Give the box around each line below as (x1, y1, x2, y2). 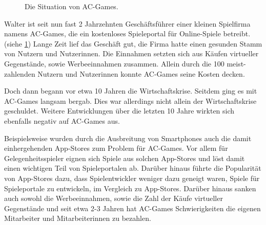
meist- (227, 58, 246, 69)
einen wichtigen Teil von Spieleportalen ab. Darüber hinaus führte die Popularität (4, 163, 261, 173)
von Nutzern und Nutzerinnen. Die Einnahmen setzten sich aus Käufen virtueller (4, 48, 259, 59)
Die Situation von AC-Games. (25, 1, 118, 11)
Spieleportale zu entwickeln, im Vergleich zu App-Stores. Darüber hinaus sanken (4, 183, 256, 193)
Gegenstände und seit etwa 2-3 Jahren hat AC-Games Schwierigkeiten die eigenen (4, 202, 261, 213)
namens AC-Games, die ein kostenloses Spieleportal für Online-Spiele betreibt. (4, 28, 251, 39)
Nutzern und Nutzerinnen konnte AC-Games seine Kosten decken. (37, 68, 245, 79)
